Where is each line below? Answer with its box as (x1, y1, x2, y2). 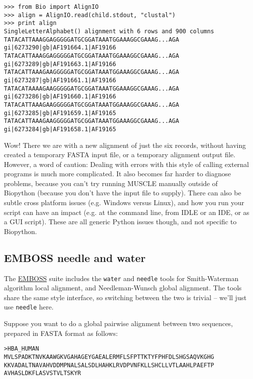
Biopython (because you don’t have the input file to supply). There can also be (4, 188, 241, 198)
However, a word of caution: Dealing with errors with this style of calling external (4, 159, 249, 169)
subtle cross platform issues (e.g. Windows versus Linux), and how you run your (4, 197, 245, 208)
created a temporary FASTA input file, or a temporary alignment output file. (4, 149, 235, 160)
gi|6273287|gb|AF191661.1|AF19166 (4, 76, 116, 84)
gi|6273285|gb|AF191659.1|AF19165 (4, 109, 116, 117)
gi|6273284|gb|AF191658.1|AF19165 (4, 125, 116, 133)
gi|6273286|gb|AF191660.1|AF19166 (4, 93, 116, 100)
